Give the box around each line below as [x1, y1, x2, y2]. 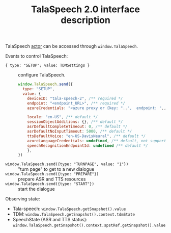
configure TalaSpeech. [18, 72, 66, 78]
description [61, 14, 110, 26]
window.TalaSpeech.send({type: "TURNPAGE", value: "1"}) [5, 162, 129, 167]
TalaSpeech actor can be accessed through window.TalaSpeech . [5, 43, 138, 49]
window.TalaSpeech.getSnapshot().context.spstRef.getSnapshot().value [12, 223, 166, 228]
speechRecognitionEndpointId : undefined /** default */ [27, 143, 149, 148]
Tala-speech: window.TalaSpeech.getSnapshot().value [12, 205, 126, 212]
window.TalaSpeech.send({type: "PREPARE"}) [5, 172, 99, 177]
